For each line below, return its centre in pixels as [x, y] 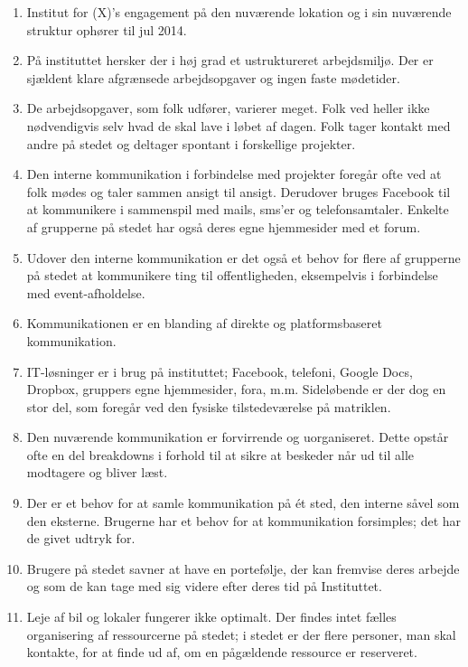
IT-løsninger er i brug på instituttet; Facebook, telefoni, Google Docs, [220, 371]
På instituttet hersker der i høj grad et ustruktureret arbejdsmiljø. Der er [230, 60]
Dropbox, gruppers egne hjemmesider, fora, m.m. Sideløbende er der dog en [236, 389]
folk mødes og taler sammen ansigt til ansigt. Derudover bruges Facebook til [239, 191]
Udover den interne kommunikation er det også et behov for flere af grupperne [243, 257]
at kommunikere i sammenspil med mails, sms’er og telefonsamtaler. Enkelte [238, 209]
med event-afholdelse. [86, 292]
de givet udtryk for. [81, 538]
